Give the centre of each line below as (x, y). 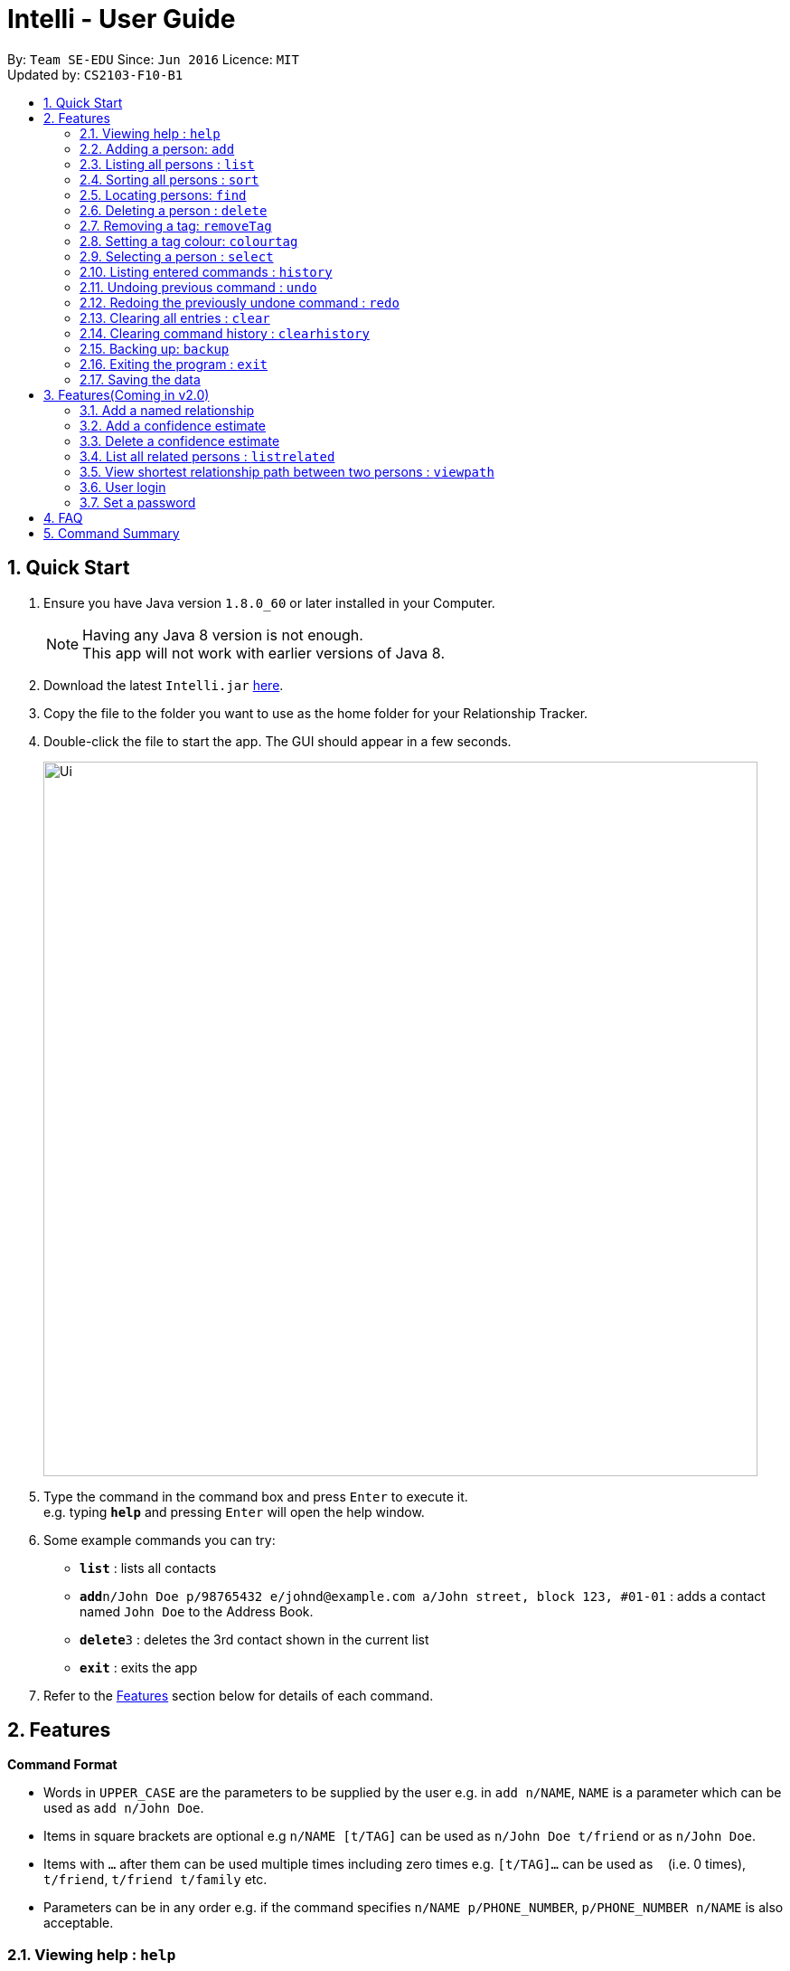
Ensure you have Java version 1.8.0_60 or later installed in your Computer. (269, 602)
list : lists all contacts (148, 1568)
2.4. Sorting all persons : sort (169, 179)
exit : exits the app (139, 1667)
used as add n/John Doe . (124, 1808)
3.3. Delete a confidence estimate (180, 441)
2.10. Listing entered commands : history (206, 271)
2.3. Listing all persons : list (167, 164)
